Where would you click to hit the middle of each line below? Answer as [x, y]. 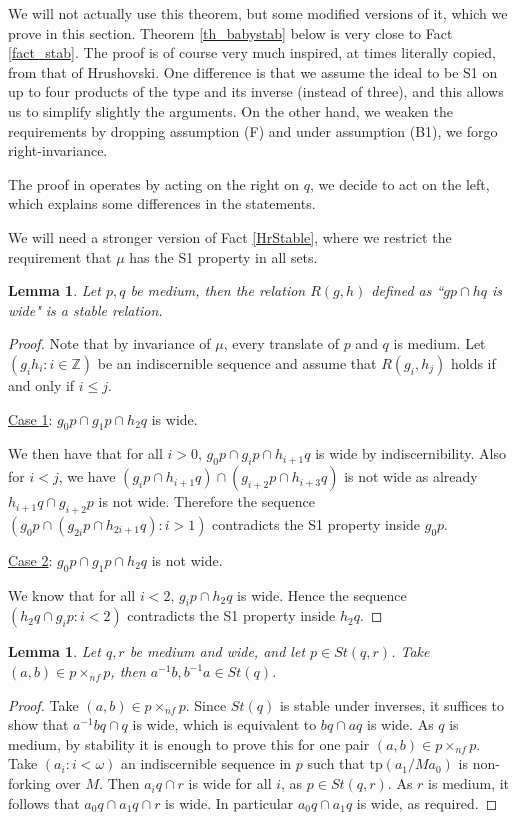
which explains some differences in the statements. [162, 203]
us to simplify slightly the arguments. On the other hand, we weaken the [230, 110]
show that [38, 724]
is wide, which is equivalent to [224, 724]
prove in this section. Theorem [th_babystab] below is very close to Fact [230, 32]
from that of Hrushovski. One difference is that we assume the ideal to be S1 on [253, 71]
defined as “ [407, 290]
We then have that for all [85, 453]
